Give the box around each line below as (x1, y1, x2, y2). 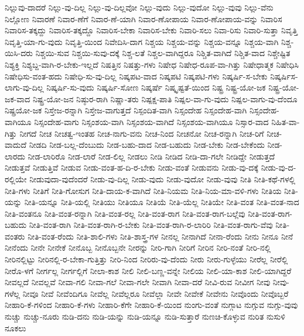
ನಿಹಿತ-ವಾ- (271, 115, 300, 127)
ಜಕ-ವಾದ (5, 92, 30, 105)
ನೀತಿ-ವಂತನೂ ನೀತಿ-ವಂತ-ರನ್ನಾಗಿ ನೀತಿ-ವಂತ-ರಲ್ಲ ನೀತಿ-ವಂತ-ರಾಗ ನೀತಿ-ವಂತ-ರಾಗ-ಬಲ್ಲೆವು (5, 207, 245, 219)
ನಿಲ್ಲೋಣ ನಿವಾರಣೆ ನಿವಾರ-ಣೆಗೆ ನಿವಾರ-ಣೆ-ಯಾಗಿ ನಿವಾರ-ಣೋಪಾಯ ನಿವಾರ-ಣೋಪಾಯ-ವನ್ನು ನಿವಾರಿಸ (5, 12, 282, 25)
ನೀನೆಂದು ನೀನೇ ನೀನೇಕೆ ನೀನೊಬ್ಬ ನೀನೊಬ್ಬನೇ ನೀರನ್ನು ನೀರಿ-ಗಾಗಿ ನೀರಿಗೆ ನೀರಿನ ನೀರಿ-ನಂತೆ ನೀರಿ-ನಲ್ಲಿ (5, 241, 271, 254)
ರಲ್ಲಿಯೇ (5, 172, 27, 185)
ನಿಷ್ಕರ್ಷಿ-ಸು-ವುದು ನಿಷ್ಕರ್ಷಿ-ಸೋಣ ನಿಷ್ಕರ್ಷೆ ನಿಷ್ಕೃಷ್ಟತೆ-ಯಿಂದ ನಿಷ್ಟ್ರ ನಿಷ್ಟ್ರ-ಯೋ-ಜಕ (46, 81, 266, 93)
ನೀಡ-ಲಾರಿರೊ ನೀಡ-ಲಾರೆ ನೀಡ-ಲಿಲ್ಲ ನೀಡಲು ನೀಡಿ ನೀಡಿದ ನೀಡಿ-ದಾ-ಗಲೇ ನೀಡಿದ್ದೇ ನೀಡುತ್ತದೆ (28, 150, 275, 162)
